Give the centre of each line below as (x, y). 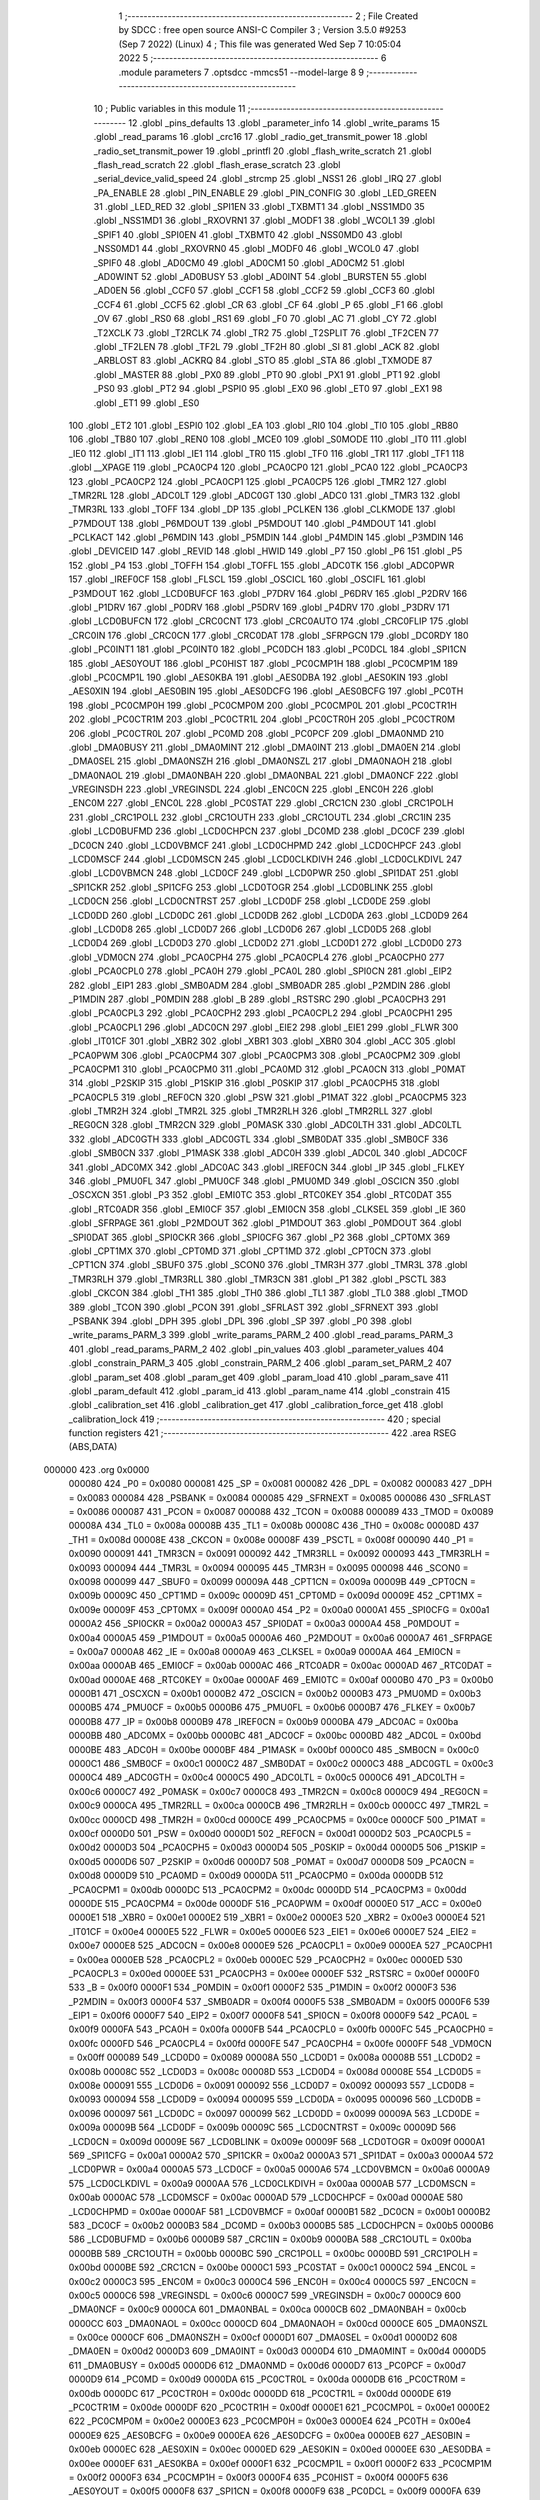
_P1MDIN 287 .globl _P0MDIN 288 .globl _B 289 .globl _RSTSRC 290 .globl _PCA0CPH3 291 (257, 999)
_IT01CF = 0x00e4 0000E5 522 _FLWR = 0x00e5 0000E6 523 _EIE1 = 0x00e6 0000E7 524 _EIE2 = (272, 1931)
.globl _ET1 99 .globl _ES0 (146, 402)
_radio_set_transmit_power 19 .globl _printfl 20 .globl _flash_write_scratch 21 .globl (262, 151)
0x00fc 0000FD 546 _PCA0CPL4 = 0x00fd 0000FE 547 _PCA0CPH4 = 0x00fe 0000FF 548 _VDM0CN (280, 2043)
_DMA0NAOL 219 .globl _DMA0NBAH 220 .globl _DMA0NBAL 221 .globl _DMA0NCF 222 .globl (263, 775)
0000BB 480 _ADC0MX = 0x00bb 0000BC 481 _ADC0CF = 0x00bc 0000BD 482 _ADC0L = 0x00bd (275, 1736)
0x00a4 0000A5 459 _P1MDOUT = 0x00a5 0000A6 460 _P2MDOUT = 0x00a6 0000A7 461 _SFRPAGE (280, 1637)
